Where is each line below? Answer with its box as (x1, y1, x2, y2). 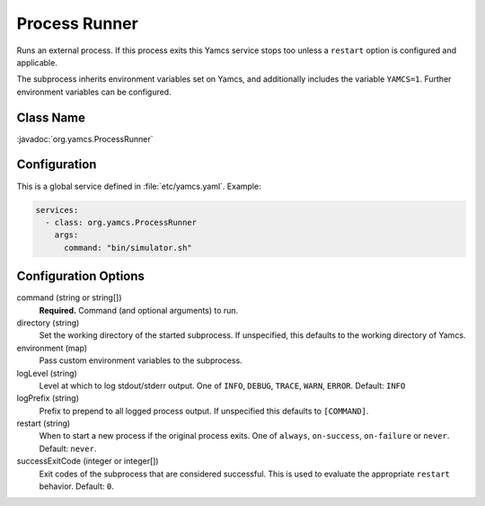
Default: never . (39, 443, 97, 454)
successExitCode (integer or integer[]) (16, 456, 159, 466)
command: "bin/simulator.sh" (64, 243, 192, 253)
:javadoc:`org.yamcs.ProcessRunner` (16, 133, 154, 144)
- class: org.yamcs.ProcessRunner (45, 217, 198, 227)
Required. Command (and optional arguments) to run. (39, 305, 239, 315)
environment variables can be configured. (16, 86, 172, 97)
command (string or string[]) (16, 292, 122, 303)
